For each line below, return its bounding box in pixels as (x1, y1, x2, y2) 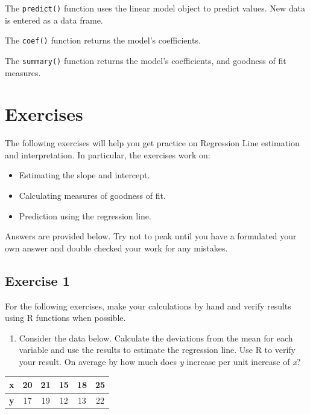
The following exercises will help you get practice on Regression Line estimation (5, 137, 300, 149)
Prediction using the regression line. (19, 209, 151, 222)
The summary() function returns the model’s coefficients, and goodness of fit (5, 54, 286, 66)
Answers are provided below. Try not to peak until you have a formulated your (5, 230, 297, 242)
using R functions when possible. (5, 311, 126, 324)
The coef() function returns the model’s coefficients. (5, 34, 201, 47)
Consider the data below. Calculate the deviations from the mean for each (19, 331, 293, 344)
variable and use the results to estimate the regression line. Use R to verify (19, 343, 296, 356)
